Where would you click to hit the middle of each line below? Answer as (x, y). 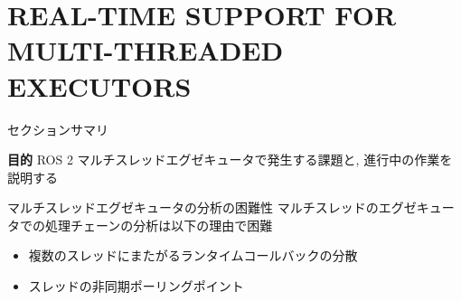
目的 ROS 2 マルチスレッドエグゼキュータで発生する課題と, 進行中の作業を (230, 160)
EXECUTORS (99, 85)
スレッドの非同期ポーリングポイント (136, 286)
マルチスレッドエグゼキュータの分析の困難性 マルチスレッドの (193, 207)
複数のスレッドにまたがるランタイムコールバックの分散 (193, 255)
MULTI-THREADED (146, 50)
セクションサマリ (58, 129)
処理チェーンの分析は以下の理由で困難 (159, 225)
